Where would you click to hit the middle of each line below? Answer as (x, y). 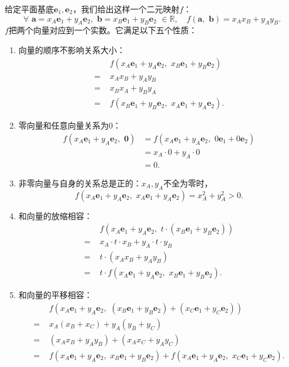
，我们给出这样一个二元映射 (126, 9)
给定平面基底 (29, 9)
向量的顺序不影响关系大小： (72, 49)
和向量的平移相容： (55, 295)
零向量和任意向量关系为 (63, 125)
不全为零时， (188, 183)
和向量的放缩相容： (55, 215)
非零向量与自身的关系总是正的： (80, 183)
